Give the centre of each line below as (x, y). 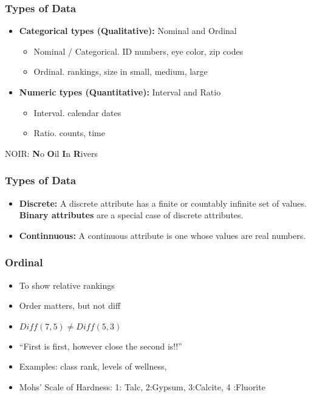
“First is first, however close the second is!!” (101, 346)
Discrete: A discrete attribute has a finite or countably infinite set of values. (163, 203)
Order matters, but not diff (70, 306)
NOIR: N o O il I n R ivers (51, 153)
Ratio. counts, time (69, 133)
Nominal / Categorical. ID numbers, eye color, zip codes (138, 51)
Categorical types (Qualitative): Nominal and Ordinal (128, 31)
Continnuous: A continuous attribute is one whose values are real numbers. (162, 235)
